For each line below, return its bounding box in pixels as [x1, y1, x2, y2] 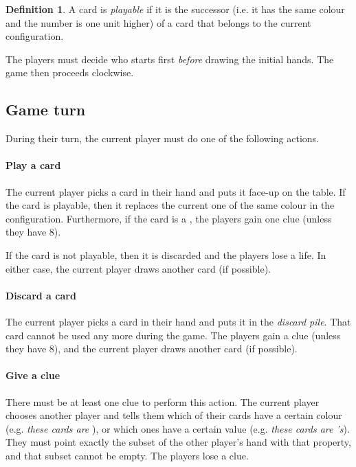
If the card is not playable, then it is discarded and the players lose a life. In [5, 247, 326, 262]
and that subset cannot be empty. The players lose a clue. [5, 448, 249, 462]
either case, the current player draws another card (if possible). [5, 261, 271, 275]
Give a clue [5, 368, 60, 383]
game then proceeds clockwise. [5, 65, 134, 80]
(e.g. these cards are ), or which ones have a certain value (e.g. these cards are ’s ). [5, 421, 350, 435]
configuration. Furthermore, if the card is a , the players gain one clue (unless [5, 211, 332, 225]
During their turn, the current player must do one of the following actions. [5, 131, 320, 146]
